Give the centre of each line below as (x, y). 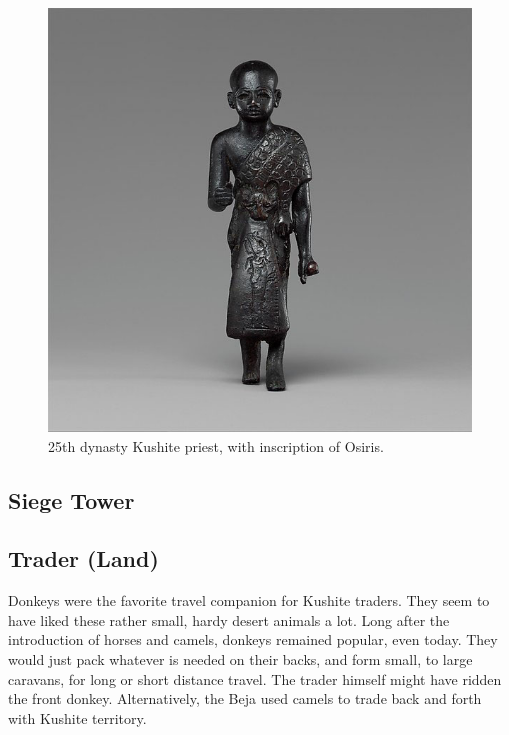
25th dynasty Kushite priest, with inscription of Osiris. (216, 445)
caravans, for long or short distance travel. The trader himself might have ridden (255, 678)
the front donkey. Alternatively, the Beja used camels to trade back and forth (245, 698)
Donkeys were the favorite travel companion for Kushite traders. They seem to (249, 600)
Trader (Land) (83, 558)
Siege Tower (71, 499)
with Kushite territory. (77, 717)
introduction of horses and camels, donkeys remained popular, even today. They (253, 639)
